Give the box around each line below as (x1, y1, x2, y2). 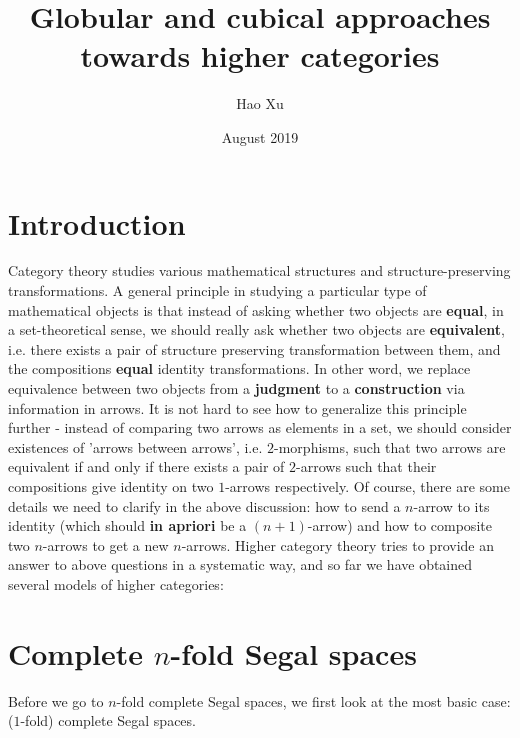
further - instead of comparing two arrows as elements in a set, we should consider (8, 417, 512, 438)
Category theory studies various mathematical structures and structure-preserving (8, 260, 511, 281)
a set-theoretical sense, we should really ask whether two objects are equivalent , (8, 319, 505, 340)
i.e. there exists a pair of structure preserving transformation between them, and (8, 338, 501, 359)
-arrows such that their (296, 456, 437, 477)
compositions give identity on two (8, 475, 214, 496)
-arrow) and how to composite (307, 515, 492, 536)
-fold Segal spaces (170, 632, 417, 673)
